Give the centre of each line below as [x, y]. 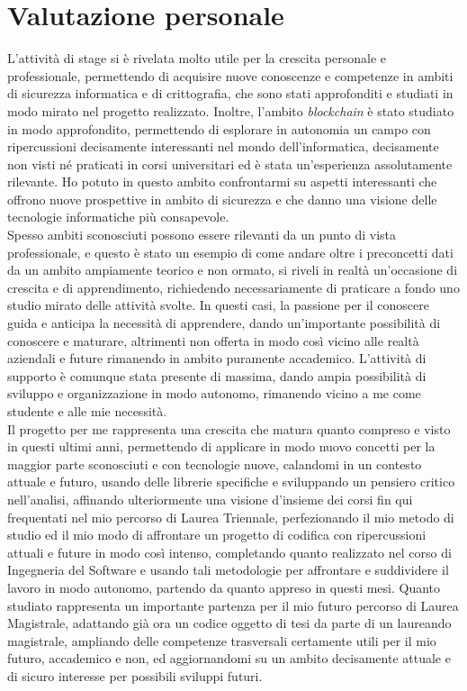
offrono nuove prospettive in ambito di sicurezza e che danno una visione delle [222, 199]
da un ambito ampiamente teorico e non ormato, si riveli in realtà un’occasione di [233, 270]
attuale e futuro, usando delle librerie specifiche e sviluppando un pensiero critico [231, 482]
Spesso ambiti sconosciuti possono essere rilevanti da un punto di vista [202, 235]
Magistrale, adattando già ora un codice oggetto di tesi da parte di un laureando [229, 623]
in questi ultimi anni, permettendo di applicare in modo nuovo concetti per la [221, 446]
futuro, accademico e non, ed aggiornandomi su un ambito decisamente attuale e [229, 658]
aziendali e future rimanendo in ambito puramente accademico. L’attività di [217, 358]
